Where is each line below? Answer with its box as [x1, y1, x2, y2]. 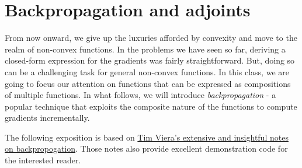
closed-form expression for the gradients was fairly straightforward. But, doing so [5, 54, 295, 66]
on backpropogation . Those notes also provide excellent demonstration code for [5, 142, 288, 155]
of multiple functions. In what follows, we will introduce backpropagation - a [5, 89, 276, 101]
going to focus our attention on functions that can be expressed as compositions [5, 77, 291, 89]
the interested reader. [5, 154, 81, 166]
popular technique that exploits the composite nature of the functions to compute [5, 100, 297, 112]
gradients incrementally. [5, 111, 90, 124]
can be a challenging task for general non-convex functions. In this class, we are [5, 65, 289, 78]
